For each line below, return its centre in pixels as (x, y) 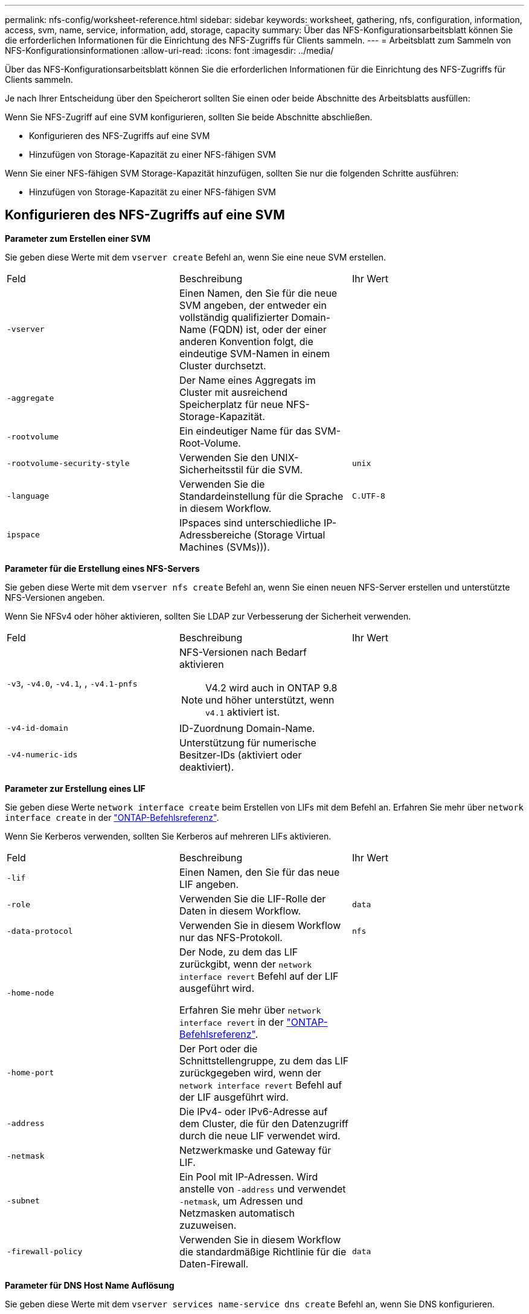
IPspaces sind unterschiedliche (250, 523)
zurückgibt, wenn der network (245, 964)
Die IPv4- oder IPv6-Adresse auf (253, 1111)
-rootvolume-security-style (68, 464)
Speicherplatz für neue (231, 404)
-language (28, 496)
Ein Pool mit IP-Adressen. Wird (248, 1176)
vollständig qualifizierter (234, 317)
